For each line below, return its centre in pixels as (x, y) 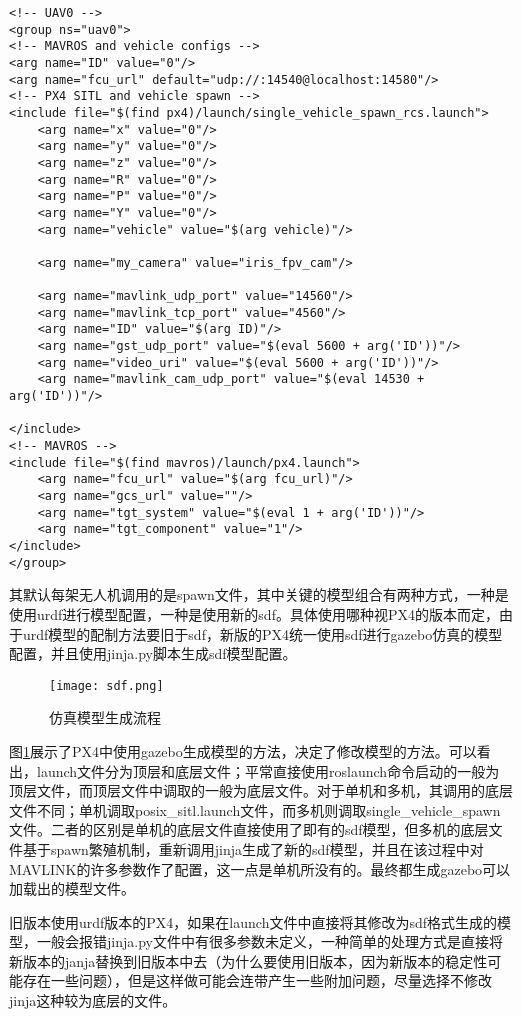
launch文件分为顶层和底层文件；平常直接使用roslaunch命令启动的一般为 (268, 770)
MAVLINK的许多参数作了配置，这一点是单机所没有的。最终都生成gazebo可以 (260, 868)
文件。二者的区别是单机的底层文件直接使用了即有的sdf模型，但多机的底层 (249, 829)
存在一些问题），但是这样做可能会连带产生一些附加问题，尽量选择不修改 (257, 980)
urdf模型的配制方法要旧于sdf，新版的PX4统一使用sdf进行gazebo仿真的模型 (262, 633)
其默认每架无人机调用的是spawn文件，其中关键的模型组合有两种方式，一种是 (259, 594)
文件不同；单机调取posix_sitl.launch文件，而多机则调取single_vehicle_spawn (255, 809)
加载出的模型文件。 (72, 888)
